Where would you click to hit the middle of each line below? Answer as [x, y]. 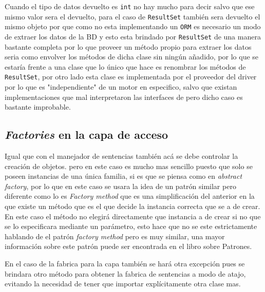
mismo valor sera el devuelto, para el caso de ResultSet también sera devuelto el [132, 16]
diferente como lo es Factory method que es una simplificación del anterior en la [130, 196]
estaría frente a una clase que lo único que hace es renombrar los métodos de [125, 66]
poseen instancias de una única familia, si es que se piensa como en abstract [124, 176]
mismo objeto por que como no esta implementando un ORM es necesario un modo [133, 26]
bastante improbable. [38, 107]
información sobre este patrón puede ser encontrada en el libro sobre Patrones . [128, 246]
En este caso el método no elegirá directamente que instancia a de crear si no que [133, 216]
